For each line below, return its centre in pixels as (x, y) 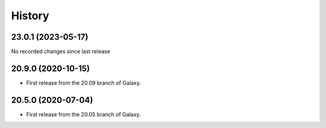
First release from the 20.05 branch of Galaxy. (84, 114)
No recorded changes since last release (61, 52)
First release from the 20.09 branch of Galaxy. (84, 83)
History (30, 16)
